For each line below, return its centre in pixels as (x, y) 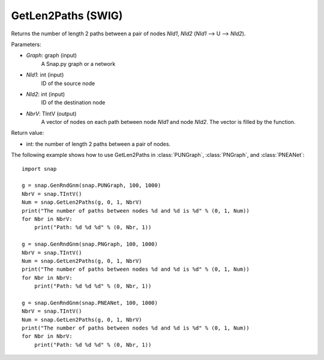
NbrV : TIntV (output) (51, 113)
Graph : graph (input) (52, 55)
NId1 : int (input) (45, 75)
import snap (39, 169)
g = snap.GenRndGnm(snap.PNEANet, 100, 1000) (90, 303)
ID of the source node (68, 83)
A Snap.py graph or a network (78, 63)
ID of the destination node (73, 102)
